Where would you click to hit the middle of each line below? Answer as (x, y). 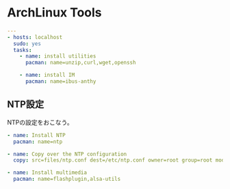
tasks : (23, 50)
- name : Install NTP (37, 135)
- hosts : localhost (35, 37)
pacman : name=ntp (38, 142)
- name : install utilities (58, 56)
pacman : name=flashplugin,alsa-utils (67, 179)
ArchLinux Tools (54, 13)
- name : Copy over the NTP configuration (67, 154)
